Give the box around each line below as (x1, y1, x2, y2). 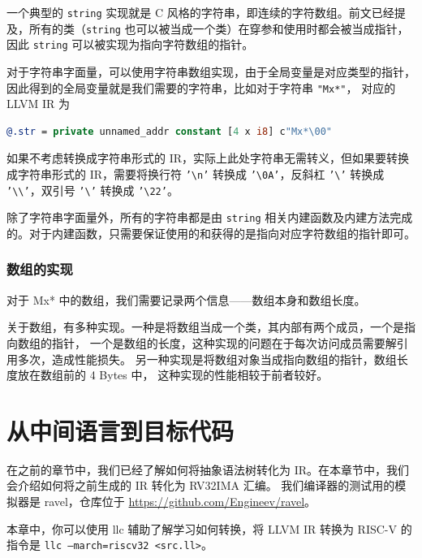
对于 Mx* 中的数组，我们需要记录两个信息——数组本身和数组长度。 (6, 291, 366, 308)
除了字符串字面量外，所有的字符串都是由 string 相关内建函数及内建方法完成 (6, 209, 413, 226)
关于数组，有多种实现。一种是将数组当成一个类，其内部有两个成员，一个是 (6, 318, 404, 335)
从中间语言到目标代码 (6, 413, 235, 447)
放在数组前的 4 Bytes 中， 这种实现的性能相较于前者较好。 (17, 366, 329, 383)
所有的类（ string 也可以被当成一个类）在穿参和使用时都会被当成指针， (28, 19, 409, 37)
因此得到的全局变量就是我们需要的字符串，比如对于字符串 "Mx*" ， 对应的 (6, 79, 396, 96)
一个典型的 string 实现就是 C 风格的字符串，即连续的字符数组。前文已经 (6, 4, 394, 20)
